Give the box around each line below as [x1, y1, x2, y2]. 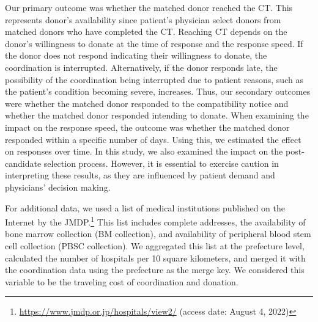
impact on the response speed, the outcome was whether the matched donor [5, 120, 290, 133]
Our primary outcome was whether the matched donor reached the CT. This [5, 1, 293, 13]
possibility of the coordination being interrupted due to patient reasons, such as [5, 73, 303, 86]
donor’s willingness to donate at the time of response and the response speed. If [5, 37, 303, 49]
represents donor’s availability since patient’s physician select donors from [5, 13, 281, 26]
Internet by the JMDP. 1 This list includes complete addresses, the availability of [5, 214, 306, 228]
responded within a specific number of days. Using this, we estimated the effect [5, 133, 301, 145]
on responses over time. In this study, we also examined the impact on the [5, 145, 283, 158]
